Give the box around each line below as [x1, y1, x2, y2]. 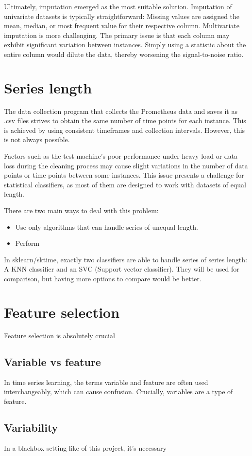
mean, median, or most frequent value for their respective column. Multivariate [4, 20, 239, 31]
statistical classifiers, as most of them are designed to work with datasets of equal [4, 179, 246, 189]
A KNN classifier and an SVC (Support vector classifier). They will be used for [4, 264, 239, 274]
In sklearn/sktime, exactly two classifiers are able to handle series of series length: [4, 254, 247, 264]
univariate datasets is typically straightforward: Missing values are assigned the [4, 11, 240, 21]
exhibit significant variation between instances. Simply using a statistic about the [4, 39, 246, 50]
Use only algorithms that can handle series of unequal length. [15, 221, 198, 232]
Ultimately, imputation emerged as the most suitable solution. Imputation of [4, 1, 232, 11]
